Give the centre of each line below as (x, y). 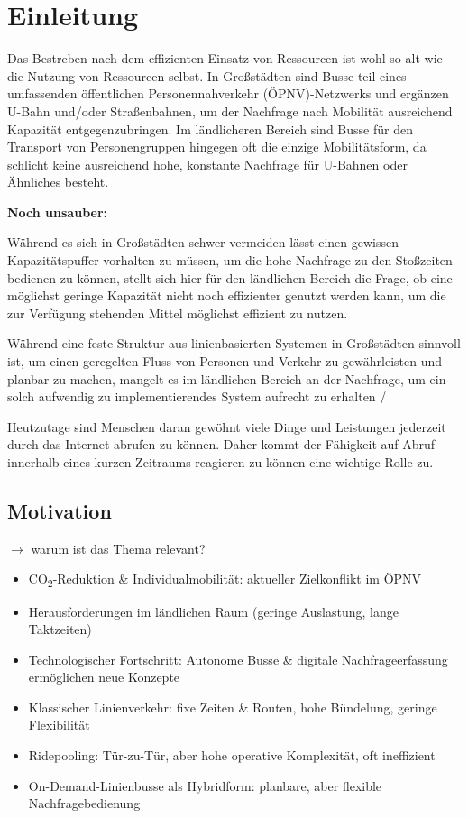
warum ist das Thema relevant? (118, 548)
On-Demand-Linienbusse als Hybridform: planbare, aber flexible (205, 785)
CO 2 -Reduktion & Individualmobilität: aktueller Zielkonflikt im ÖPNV (225, 580)
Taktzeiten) (60, 629)
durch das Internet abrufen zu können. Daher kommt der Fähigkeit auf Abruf (221, 444)
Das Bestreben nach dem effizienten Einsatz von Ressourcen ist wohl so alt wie (225, 58)
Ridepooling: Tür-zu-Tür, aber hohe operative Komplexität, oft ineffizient (232, 755)
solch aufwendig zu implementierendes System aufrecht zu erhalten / (197, 396)
